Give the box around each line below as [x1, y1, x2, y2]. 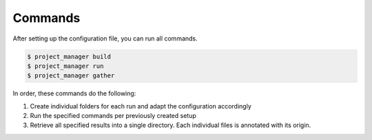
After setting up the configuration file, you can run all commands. [12, 34, 198, 43]
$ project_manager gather [27, 72, 115, 80]
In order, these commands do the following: [12, 89, 136, 97]
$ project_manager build [27, 52, 112, 60]
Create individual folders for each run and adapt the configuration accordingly [30, 102, 251, 110]
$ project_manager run [27, 62, 104, 70]
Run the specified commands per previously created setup [30, 112, 196, 120]
